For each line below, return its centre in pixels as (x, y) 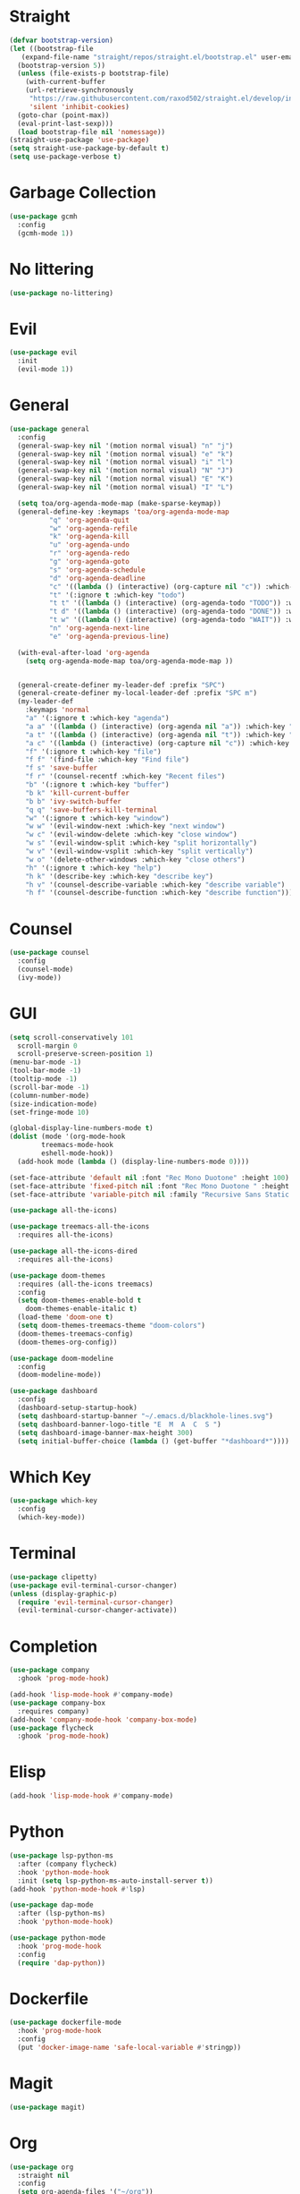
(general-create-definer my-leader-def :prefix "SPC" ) (121, 685)
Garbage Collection (83, 193)
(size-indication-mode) (54, 1104)
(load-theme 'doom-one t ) (66, 1317)
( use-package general (50, 429)
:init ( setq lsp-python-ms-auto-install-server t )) (116, 1881)
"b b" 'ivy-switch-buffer (74, 801)
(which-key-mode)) (52, 1518)
